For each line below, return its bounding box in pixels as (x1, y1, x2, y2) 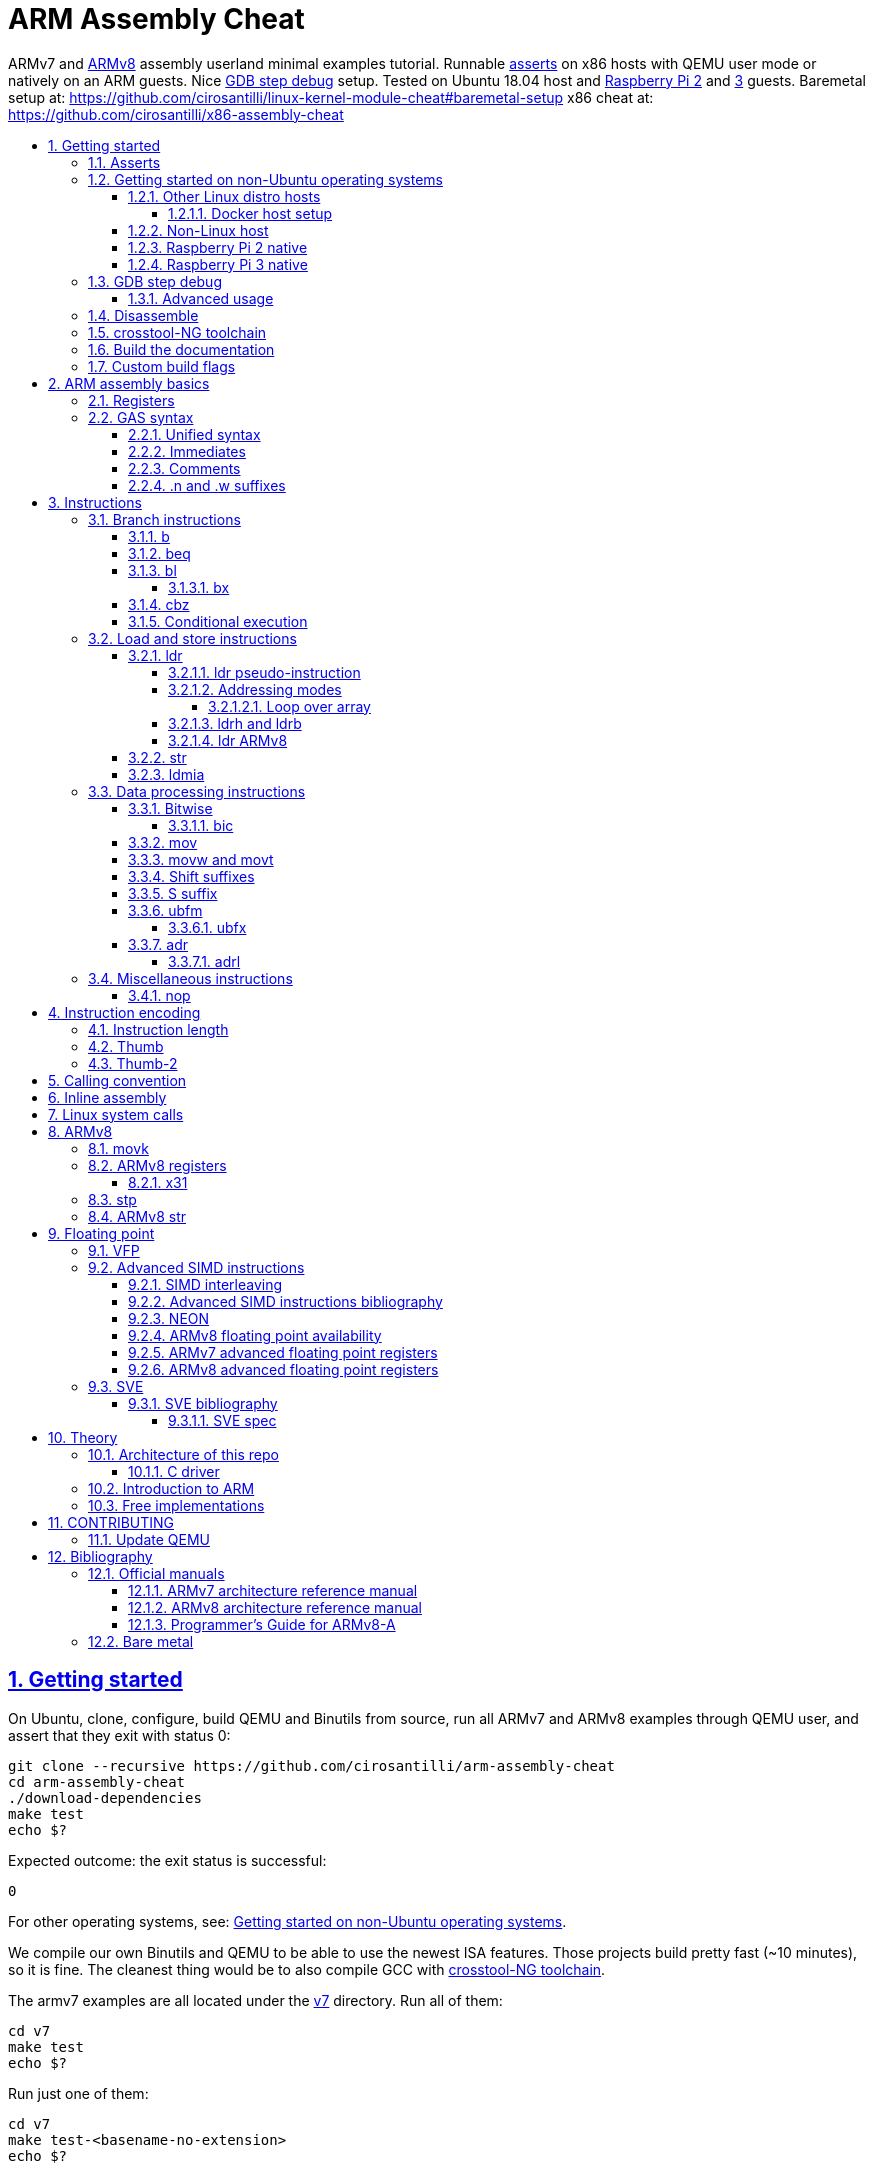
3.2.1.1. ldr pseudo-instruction (168, 663, 361, 681)
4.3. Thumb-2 (88, 1054, 178, 1072)
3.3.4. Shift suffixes (128, 867, 255, 885)
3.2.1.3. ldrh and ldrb (168, 714, 302, 732)
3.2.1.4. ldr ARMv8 (168, 731, 288, 749)
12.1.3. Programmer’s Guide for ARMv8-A (128, 1615, 396, 1633)
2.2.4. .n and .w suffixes (128, 476, 286, 494)
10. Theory (48, 1428, 118, 1446)
